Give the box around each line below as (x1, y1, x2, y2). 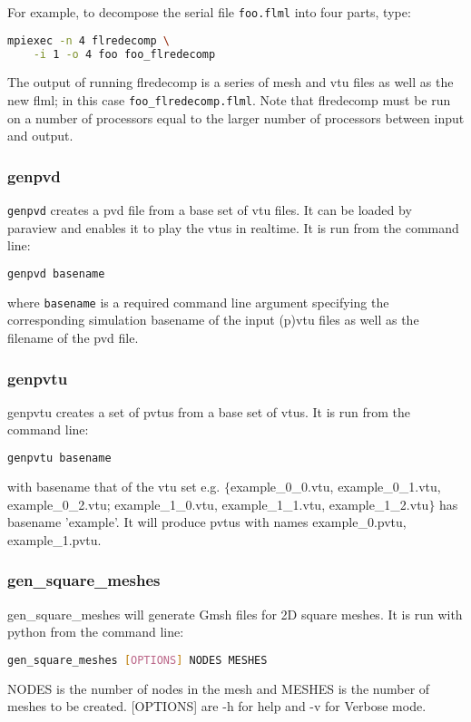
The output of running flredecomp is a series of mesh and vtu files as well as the (7, 73, 454, 92)
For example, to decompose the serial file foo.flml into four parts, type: (7, 3, 411, 21)
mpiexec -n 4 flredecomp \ (7, 34, 171, 47)
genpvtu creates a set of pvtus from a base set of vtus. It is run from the (7, 402, 410, 421)
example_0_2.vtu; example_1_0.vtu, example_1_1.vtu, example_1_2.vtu (7, 494, 429, 513)
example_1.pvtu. (7, 530, 102, 549)
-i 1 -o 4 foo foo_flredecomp (33, 47, 216, 61)
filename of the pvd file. (7, 328, 139, 347)
